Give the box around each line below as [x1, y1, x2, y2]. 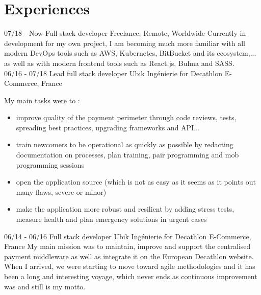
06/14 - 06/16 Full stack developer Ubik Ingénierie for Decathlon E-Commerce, [4, 231, 251, 241]
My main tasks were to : [4, 95, 80, 105]
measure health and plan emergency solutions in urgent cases [16, 214, 207, 224]
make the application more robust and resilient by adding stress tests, [16, 203, 234, 214]
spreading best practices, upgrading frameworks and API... [16, 122, 200, 132]
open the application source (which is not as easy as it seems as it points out [16, 176, 256, 187]
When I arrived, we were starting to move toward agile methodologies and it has [4, 261, 255, 271]
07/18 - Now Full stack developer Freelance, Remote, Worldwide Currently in [4, 28, 246, 38]
